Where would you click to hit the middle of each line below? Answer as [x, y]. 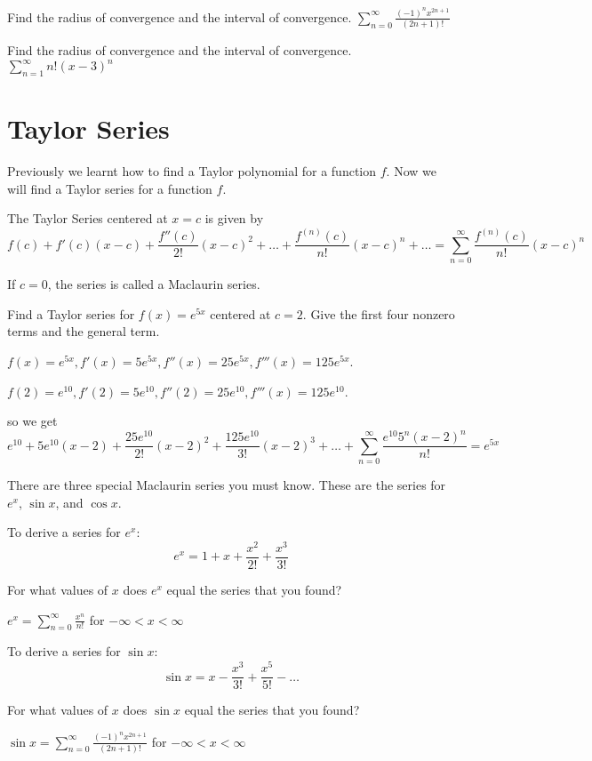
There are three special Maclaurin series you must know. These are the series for [227, 485]
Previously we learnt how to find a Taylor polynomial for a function [192, 171]
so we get [32, 421]
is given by [234, 218]
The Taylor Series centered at [88, 218]
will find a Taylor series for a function [110, 188]
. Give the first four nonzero [379, 313]
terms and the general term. [84, 331]
